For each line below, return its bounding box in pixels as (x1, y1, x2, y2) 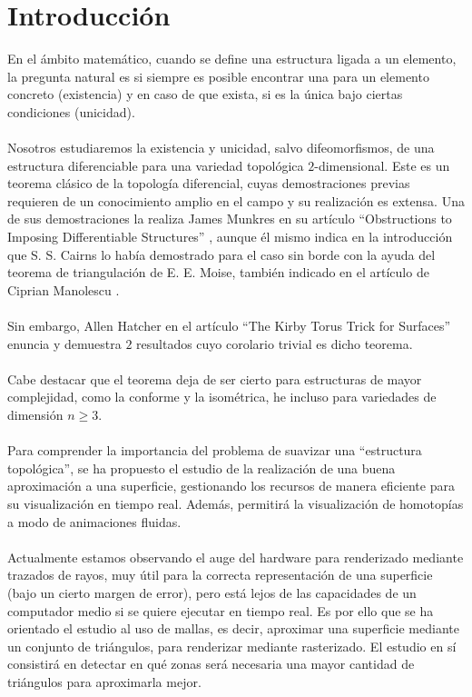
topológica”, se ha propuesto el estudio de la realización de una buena (7, 458, 396, 477)
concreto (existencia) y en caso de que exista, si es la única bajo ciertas (7, 85, 403, 104)
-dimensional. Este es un (314, 155, 450, 174)
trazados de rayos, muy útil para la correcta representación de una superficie (7, 565, 433, 584)
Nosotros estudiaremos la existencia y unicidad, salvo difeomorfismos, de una (7, 138, 435, 157)
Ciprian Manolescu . (7, 280, 120, 299)
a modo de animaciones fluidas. (7, 512, 182, 531)
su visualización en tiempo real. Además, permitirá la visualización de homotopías (7, 493, 464, 513)
